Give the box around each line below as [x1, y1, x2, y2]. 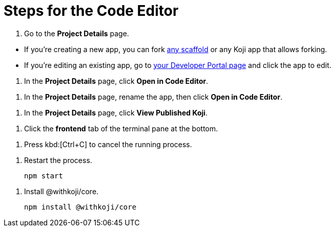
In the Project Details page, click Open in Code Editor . [24, 76, 208, 85]
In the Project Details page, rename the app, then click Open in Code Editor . [24, 92, 283, 101]
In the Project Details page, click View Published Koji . [24, 108, 208, 117]
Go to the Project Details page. [24, 29, 129, 38]
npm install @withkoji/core [24, 202, 137, 211]
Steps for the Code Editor [4, 2, 179, 19]
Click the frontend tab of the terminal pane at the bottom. [24, 124, 218, 133]
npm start [24, 171, 63, 180]
